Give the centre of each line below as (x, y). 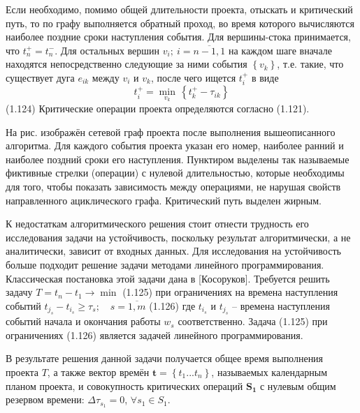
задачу (19, 292)
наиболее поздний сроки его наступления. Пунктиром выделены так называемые (178, 159)
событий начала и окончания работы (83, 321)
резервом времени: (45, 399)
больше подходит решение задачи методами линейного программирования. (165, 264)
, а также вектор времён (98, 371)
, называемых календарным (269, 371)
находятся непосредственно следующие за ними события (127, 64)
